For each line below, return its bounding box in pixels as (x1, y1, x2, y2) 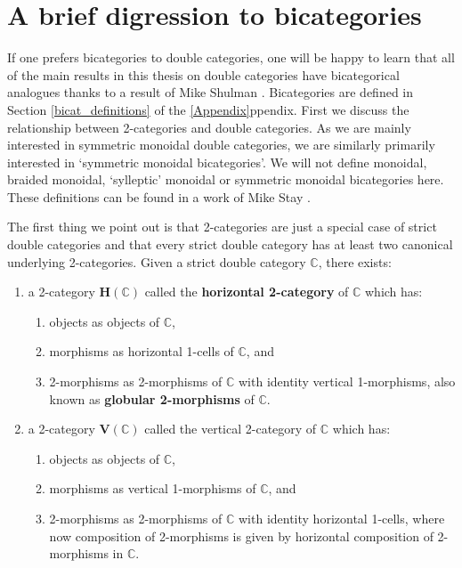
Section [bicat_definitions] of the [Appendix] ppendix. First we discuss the (7, 100, 409, 118)
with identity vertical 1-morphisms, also (238, 372, 456, 391)
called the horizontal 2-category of (144, 282, 349, 301)
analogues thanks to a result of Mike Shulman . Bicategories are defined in (7, 83, 414, 101)
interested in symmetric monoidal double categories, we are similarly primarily (7, 135, 435, 154)
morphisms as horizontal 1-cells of (49, 342, 234, 361)
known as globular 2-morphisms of (49, 389, 255, 408)
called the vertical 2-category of (144, 419, 317, 438)
